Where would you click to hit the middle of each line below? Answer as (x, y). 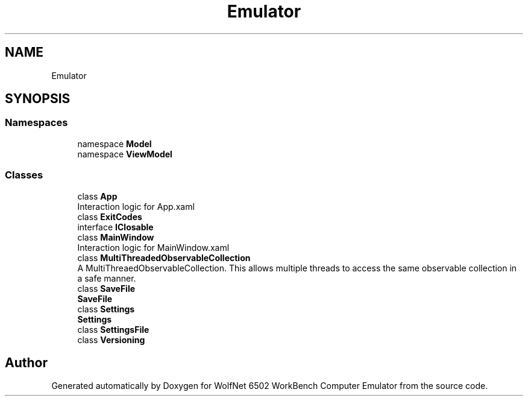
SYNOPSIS (38, 99)
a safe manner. (107, 278)
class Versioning (111, 339)
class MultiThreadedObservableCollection (164, 257)
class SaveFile (106, 288)
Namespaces (36, 123)
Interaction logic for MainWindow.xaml (153, 247)
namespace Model (115, 144)
